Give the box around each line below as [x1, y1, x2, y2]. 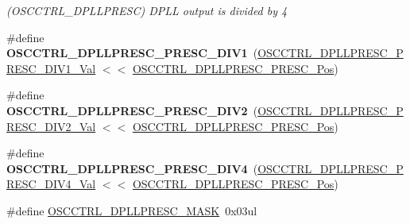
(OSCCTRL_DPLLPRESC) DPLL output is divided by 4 [6, 2, 288, 18]
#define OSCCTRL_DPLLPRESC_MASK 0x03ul [6, 202, 257, 218]
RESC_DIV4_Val [6, 176, 96, 192]
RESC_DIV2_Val [6, 118, 96, 134]
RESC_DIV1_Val [6, 60, 96, 76]
